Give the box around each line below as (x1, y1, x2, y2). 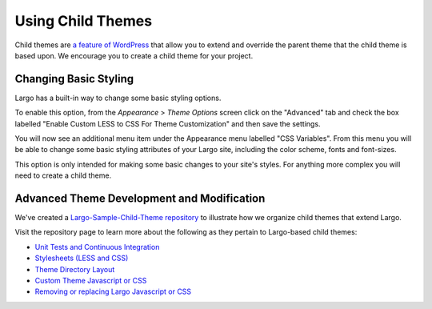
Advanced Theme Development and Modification (14, 192, 266, 205)
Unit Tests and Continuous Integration (34, 242, 160, 251)
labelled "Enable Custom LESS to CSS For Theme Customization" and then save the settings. (14, 118, 321, 128)
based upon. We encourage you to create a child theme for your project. (14, 50, 254, 60)
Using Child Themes (14, 12, 152, 30)
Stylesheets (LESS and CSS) (34, 253, 129, 263)
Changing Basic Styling (14, 72, 134, 86)
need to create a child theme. (14, 171, 112, 180)
